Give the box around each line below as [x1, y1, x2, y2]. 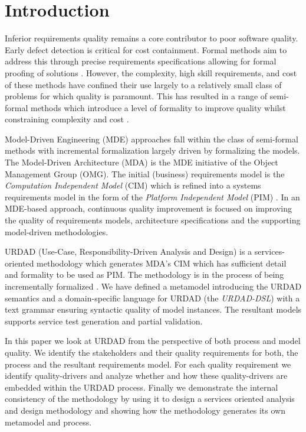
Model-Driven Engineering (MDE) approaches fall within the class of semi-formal [5, 132, 298, 145]
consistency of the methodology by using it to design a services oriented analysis [5, 392, 295, 405]
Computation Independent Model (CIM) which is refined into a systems [5, 179, 261, 191]
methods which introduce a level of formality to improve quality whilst [30, 101, 286, 113]
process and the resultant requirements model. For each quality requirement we [5, 358, 291, 370]
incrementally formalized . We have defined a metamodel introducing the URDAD [5, 280, 302, 292]
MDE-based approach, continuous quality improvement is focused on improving [5, 202, 292, 215]
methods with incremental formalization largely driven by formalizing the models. [5, 144, 300, 157]
